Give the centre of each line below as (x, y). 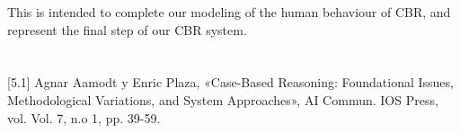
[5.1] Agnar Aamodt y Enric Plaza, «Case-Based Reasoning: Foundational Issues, (230, 82)
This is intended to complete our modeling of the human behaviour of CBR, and (229, 12)
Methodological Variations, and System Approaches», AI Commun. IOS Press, (223, 99)
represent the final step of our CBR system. (127, 29)
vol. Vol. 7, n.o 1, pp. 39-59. (84, 117)
